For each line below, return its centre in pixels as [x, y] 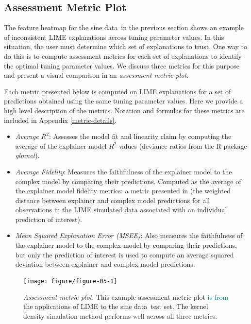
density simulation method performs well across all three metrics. [120, 315]
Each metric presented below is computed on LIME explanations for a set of [117, 91]
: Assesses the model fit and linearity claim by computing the [140, 136]
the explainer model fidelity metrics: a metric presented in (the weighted [123, 191]
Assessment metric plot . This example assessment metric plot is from [126, 297]
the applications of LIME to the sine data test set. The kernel [116, 306]
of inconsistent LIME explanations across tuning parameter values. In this [114, 37]
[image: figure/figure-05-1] [70, 281]
